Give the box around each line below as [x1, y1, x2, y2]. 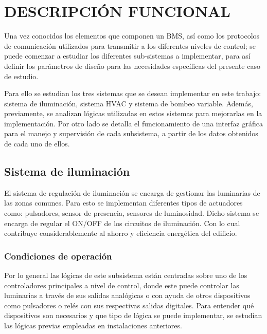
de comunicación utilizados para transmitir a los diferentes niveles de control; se [4, 40, 256, 51]
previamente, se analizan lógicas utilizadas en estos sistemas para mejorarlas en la [4, 108, 262, 119]
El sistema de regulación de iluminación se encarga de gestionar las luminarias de [4, 187, 260, 198]
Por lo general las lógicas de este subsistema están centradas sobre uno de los [4, 270, 247, 281]
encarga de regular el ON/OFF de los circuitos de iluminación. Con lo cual [4, 217, 240, 228]
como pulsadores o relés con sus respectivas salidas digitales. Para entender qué [4, 300, 254, 310]
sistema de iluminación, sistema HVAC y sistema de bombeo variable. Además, [4, 98, 253, 108]
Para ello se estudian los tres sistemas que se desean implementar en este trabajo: [4, 88, 261, 99]
